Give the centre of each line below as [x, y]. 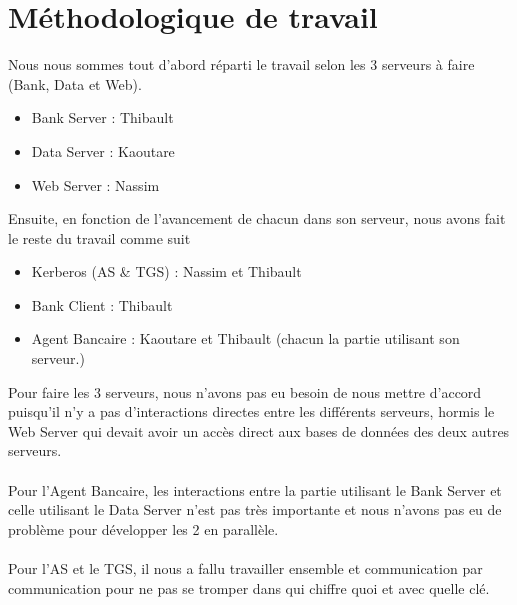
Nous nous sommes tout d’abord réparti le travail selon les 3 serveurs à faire [241, 64]
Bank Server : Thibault [102, 117]
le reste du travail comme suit [99, 237]
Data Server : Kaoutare [103, 150]
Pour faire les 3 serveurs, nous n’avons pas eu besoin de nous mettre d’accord [245, 391]
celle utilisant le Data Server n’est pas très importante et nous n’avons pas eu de [255, 509]
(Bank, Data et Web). [75, 83]
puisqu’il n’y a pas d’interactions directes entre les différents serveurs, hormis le [251, 411]
